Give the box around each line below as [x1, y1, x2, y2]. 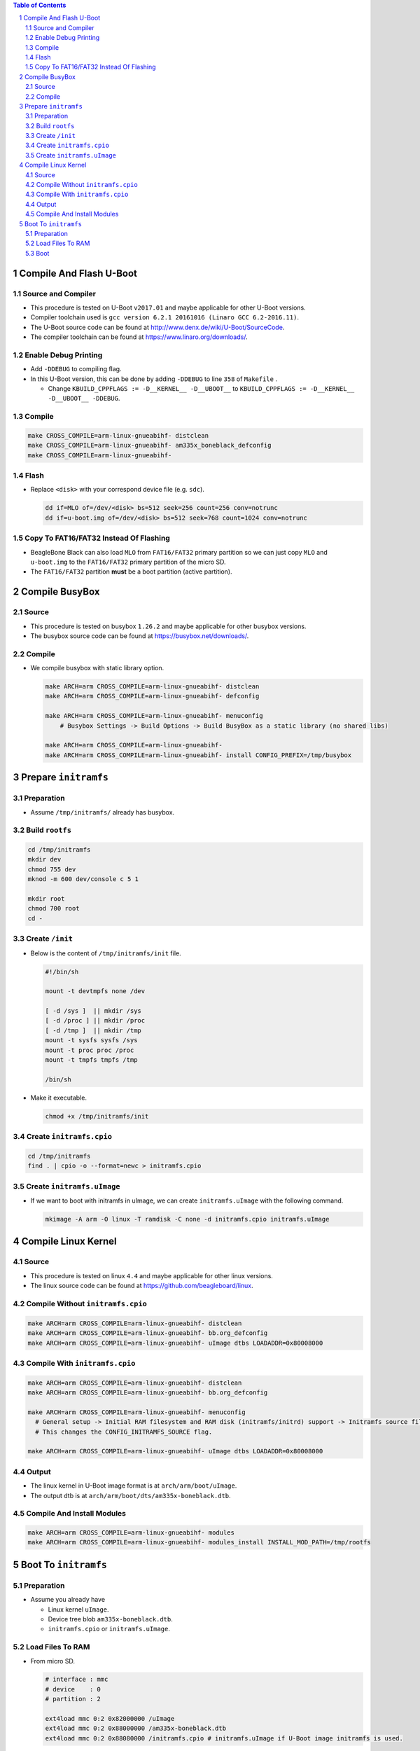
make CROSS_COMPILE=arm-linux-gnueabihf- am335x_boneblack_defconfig [27, 441, 272, 450]
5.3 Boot [25, 249, 50, 257]
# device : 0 [45, 1685, 101, 1693]
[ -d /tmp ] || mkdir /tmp [45, 1026, 141, 1034]
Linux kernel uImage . [48, 1605, 109, 1614]
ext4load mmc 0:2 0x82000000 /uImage [45, 1715, 175, 1723]
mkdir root [27, 895, 65, 903]
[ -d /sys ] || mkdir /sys [45, 1007, 141, 1015]
